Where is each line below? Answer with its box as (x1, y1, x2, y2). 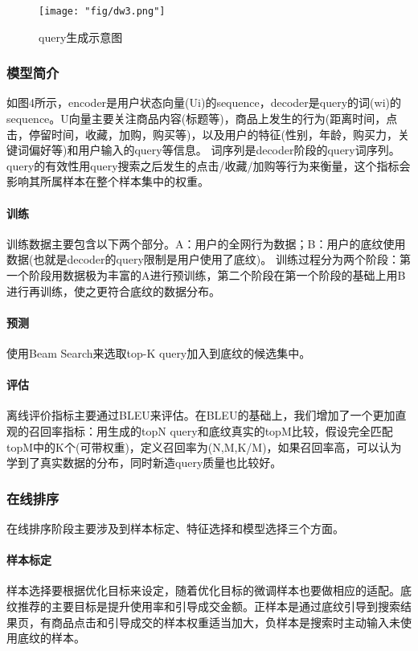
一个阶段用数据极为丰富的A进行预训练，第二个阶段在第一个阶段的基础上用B (6, 267, 406, 284)
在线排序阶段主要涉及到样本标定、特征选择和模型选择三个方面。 (6, 519, 344, 536)
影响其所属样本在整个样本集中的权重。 (6, 173, 209, 190)
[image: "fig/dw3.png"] (39, 6, 166, 17)
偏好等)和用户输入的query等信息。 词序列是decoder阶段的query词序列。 (28, 141, 400, 158)
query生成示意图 (39, 28, 123, 45)
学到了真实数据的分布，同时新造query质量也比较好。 (6, 454, 282, 471)
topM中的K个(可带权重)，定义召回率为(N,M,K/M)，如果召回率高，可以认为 (6, 438, 402, 455)
